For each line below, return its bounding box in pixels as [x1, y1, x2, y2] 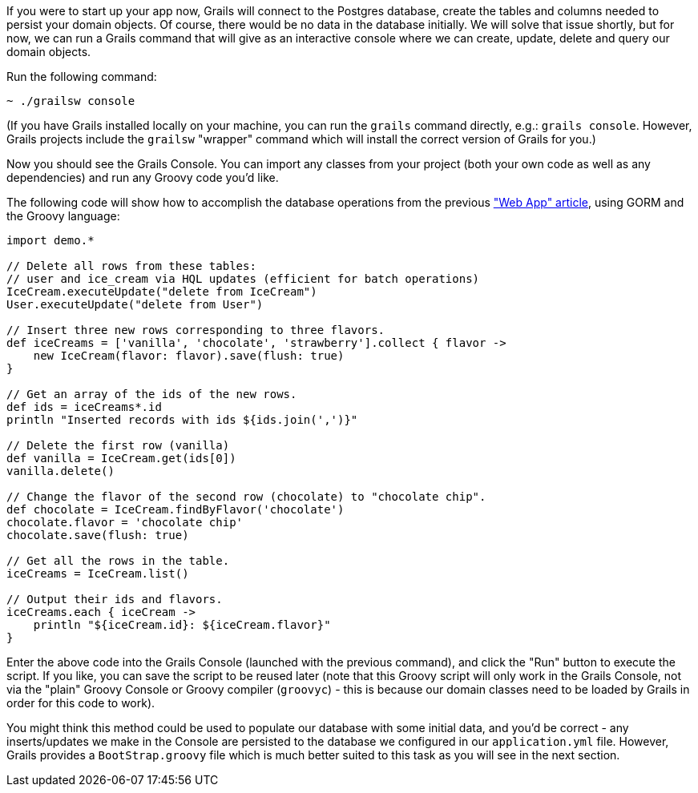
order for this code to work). [6, 696, 155, 710]
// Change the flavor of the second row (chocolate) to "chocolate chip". [6, 490, 486, 503]
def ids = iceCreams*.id [6, 401, 162, 413]
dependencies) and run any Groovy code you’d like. [6, 171, 279, 184]
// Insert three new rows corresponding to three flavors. [6, 324, 385, 336]
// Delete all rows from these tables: [6, 260, 256, 272]
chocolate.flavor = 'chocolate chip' [6, 516, 244, 529]
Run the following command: [6, 70, 157, 83]
